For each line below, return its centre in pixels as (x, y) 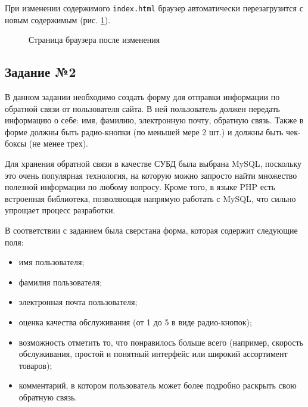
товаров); (35, 365)
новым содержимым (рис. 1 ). (58, 19)
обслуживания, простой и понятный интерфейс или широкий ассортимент (153, 354)
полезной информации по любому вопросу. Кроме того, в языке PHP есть (140, 187)
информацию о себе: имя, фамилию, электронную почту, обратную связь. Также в (154, 120)
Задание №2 (41, 72)
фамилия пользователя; (60, 282)
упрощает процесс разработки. (60, 210)
